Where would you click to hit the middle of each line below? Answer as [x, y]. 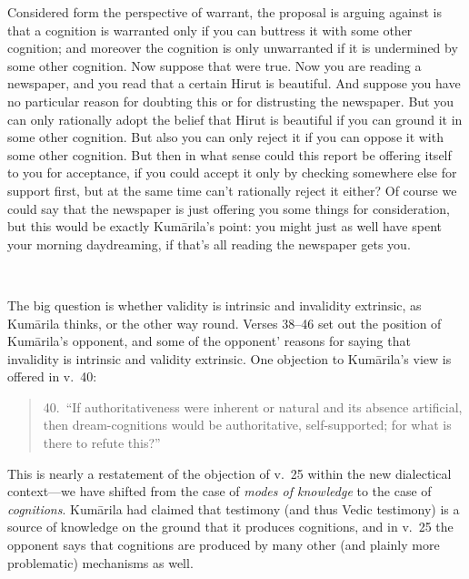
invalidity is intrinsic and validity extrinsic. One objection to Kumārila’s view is [230, 358]
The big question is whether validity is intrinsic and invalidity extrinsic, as [215, 305]
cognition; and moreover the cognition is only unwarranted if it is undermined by [233, 48]
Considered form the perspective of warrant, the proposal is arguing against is [225, 12]
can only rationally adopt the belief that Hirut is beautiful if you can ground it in [235, 119]
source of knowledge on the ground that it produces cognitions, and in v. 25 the [230, 527]
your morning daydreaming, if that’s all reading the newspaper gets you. [209, 244]
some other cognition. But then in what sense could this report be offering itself [230, 154]
